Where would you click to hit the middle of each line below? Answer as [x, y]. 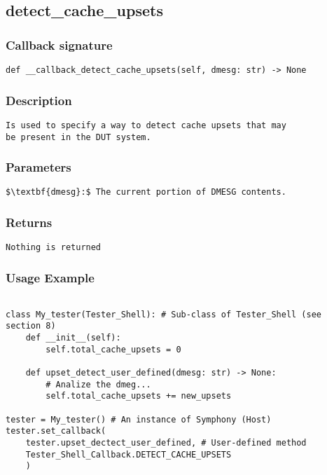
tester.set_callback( [56, 431]
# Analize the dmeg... [98, 384]
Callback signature [59, 44]
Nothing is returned [54, 248]
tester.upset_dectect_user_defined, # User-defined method [166, 443]
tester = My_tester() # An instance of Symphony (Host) [139, 419]
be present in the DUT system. [78, 137]
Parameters [39, 167]
